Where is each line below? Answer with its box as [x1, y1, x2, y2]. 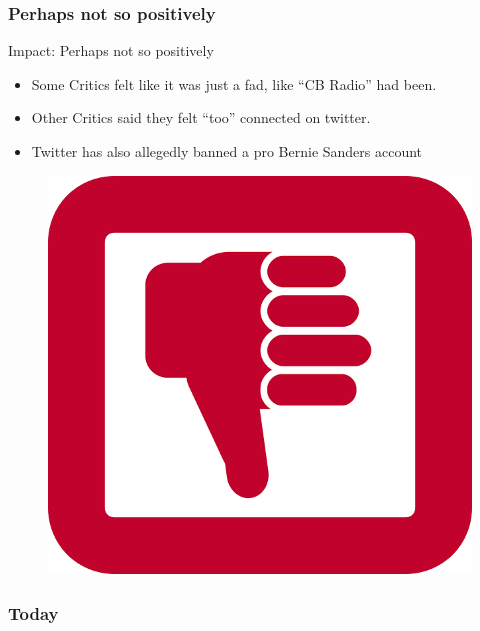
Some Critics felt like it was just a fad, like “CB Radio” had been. [31, 73, 437, 94]
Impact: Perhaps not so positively [8, 40, 214, 61]
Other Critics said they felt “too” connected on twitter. [31, 107, 371, 128]
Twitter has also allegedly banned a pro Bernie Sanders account [31, 141, 423, 161]
